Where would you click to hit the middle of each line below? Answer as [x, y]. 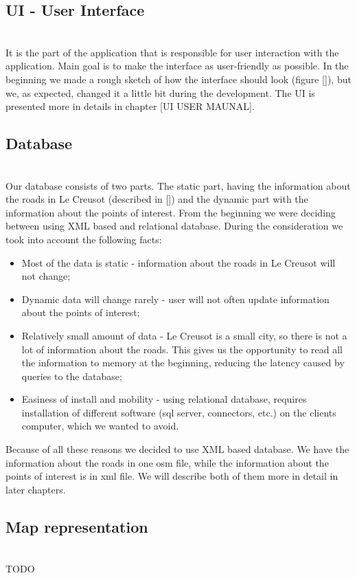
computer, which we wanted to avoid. [100, 426]
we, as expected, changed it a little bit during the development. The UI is [160, 92]
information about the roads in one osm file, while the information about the [167, 462]
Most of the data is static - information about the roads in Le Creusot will [178, 262]
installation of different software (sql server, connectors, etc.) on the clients [179, 412]
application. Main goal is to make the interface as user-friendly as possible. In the [177, 66]
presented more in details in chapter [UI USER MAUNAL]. [130, 106]
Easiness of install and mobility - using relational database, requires [164, 399]
